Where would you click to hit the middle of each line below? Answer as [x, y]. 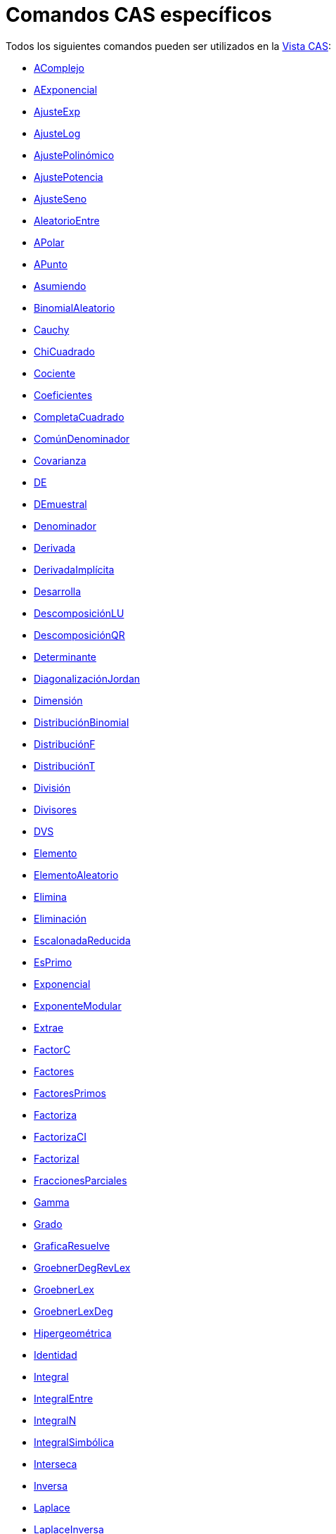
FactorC [52, 1049]
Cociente [55, 373]
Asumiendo [60, 286]
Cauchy [52, 329]
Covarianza [60, 460]
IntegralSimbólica [74, 1442]
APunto [51, 264]
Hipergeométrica [73, 1333]
